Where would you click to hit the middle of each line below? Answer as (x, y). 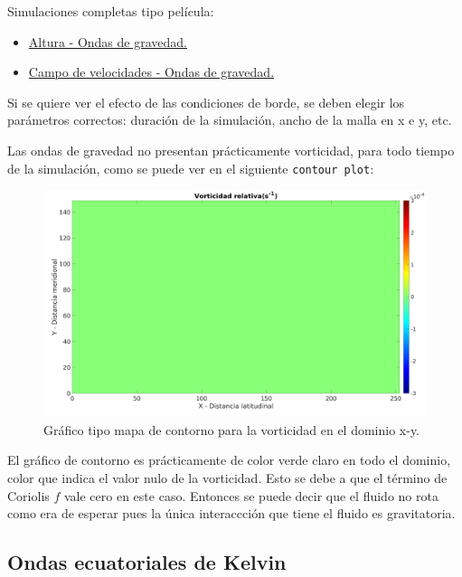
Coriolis (28, 495)
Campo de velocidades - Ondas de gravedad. (151, 72)
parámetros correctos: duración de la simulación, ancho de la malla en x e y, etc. (230, 120)
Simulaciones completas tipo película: (111, 11)
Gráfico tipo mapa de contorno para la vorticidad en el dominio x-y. (232, 429)
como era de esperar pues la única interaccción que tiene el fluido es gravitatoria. (231, 513)
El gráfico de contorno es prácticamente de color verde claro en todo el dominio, (229, 460)
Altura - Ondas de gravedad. (108, 41)
